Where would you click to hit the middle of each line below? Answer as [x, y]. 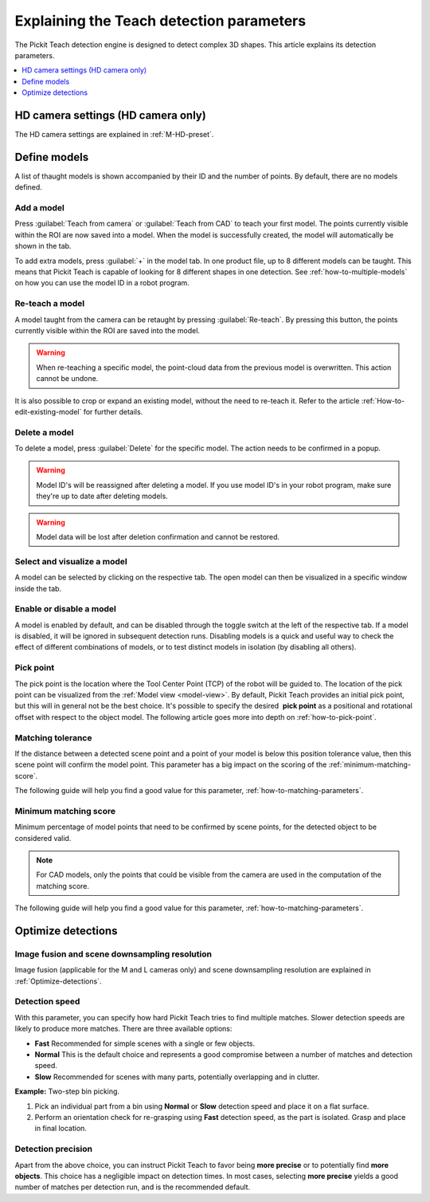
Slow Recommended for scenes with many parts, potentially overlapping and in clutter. [177, 1077]
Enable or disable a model [66, 609]
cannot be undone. [67, 379]
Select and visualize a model [71, 561]
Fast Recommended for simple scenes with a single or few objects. [145, 1043]
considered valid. [43, 838]
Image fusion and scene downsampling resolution [113, 954]
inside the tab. [38, 588]
